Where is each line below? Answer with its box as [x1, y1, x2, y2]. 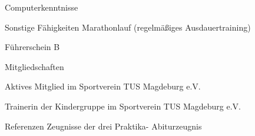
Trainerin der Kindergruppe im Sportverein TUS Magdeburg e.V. [5, 99, 241, 112]
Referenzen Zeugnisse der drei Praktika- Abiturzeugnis [5, 120, 202, 132]
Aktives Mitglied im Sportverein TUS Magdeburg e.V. [5, 80, 201, 92]
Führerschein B [5, 41, 60, 53]
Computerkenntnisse [5, 1, 78, 13]
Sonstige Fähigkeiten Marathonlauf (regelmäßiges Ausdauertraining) [5, 21, 251, 33]
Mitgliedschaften [5, 60, 64, 72]
